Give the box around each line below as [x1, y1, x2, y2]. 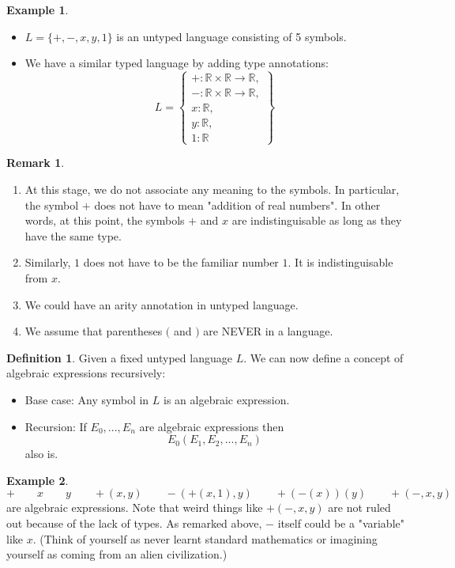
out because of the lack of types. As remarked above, [6, 514, 262, 531]
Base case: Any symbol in [24, 391, 149, 407]
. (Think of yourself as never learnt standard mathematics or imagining [32, 530, 378, 547]
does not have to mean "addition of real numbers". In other [94, 196, 381, 213]
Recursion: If [24, 418, 87, 434]
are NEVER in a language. [203, 323, 333, 339]
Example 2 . [6, 471, 69, 488]
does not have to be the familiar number [83, 254, 279, 271]
